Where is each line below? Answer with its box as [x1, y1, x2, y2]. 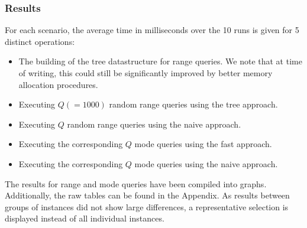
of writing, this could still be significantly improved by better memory [18, 67, 273, 79]
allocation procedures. [18, 78, 98, 90]
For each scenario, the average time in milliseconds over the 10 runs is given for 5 [5, 24, 299, 36]
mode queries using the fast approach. [134, 138, 272, 150]
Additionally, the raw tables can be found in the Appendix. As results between [5, 189, 290, 201]
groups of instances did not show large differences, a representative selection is [5, 200, 289, 213]
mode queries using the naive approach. [134, 157, 278, 170]
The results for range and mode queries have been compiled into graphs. [5, 177, 267, 190]
